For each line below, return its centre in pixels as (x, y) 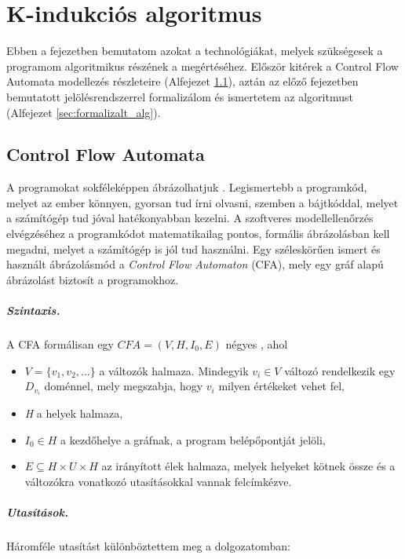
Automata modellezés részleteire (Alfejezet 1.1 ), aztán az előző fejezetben (182, 81)
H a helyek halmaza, (74, 413)
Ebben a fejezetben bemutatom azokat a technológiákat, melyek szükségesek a (195, 51)
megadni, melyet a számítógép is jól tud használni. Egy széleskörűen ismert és (193, 248)
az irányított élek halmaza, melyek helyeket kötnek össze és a (248, 466)
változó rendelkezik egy (340, 370)
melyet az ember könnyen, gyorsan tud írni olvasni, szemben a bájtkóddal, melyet (202, 202)
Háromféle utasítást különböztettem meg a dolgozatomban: (148, 546)
